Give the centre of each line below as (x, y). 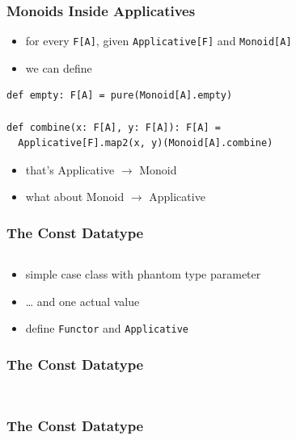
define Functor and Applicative (107, 328)
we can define (59, 67)
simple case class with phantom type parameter (143, 274)
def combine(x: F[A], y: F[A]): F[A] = (114, 127)
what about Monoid (75, 197)
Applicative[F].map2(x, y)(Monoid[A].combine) (146, 143)
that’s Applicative (70, 169)
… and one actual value (82, 301)
